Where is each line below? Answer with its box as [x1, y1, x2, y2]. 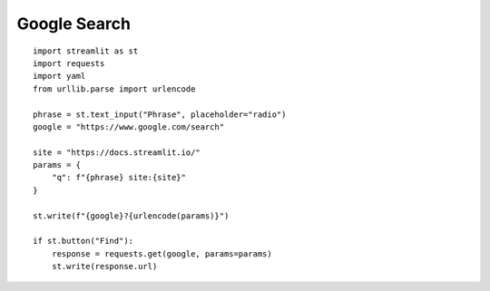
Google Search [16, 14, 132, 34]
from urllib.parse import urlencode [33, 83, 196, 94]
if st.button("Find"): [33, 236, 134, 247]
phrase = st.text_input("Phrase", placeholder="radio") [33, 109, 287, 120]
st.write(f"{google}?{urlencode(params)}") [33, 210, 230, 221]
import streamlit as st [33, 45, 139, 56]
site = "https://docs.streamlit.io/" [33, 147, 201, 158]
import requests [33, 58, 105, 68]
